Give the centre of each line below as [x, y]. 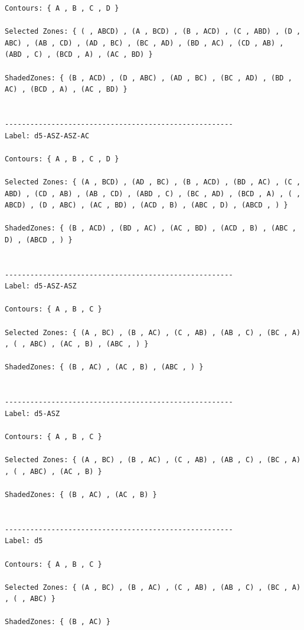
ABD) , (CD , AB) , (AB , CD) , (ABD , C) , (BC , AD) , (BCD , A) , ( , [153, 194]
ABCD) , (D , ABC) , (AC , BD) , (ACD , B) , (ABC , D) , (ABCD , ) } [146, 205]
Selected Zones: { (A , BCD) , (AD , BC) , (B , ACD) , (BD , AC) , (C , [153, 182]
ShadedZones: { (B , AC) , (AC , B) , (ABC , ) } [104, 367]
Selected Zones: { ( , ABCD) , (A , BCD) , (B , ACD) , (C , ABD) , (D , [153, 32]
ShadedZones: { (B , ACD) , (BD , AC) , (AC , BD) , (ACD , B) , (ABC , [151, 228]
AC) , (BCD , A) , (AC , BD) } [66, 90]
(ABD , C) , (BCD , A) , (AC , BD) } [79, 55]
